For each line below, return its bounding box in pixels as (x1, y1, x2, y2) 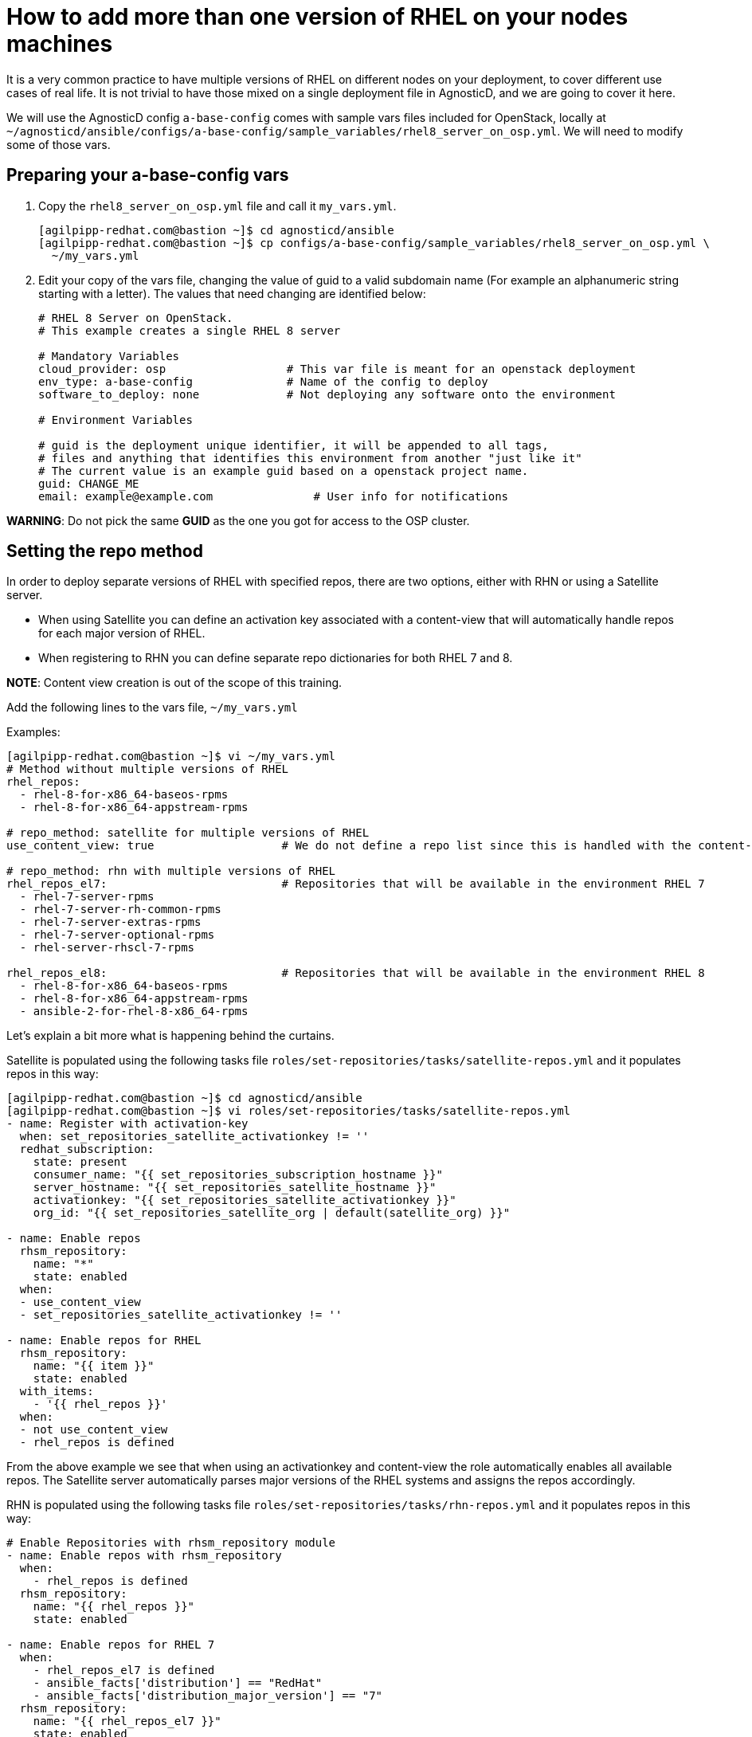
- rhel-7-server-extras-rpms (19, 916, 202, 929)
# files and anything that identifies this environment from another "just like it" (38, 451, 582, 465)
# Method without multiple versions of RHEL (6, 763, 289, 776)
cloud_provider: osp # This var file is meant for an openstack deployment (38, 362, 636, 375)
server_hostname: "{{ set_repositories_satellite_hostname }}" (33, 1181, 437, 1194)
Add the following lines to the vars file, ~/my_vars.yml (6, 700, 298, 715)
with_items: (19, 1385, 94, 1398)
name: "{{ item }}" (33, 1359, 155, 1373)
